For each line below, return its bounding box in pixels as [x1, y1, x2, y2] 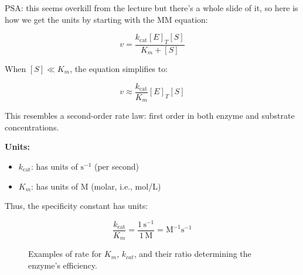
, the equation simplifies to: [70, 63, 168, 75]
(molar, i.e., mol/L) [91, 180, 161, 192]
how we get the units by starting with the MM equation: [5, 13, 208, 25]
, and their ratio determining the [134, 247, 251, 260]
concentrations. [5, 121, 59, 133]
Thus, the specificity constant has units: [5, 200, 148, 212]
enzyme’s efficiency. [28, 259, 97, 271]
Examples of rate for [28, 247, 102, 260]
